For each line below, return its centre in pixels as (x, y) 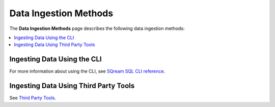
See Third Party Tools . (33, 98)
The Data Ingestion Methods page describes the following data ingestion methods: (97, 28)
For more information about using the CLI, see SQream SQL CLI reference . (87, 72)
